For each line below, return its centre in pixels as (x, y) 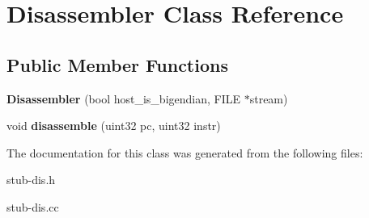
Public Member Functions (117, 64)
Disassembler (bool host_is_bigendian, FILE (124, 98)
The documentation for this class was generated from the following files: (185, 152)
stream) (269, 98)
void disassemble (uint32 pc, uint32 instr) (114, 126)
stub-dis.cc (33, 206)
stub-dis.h (31, 180)
